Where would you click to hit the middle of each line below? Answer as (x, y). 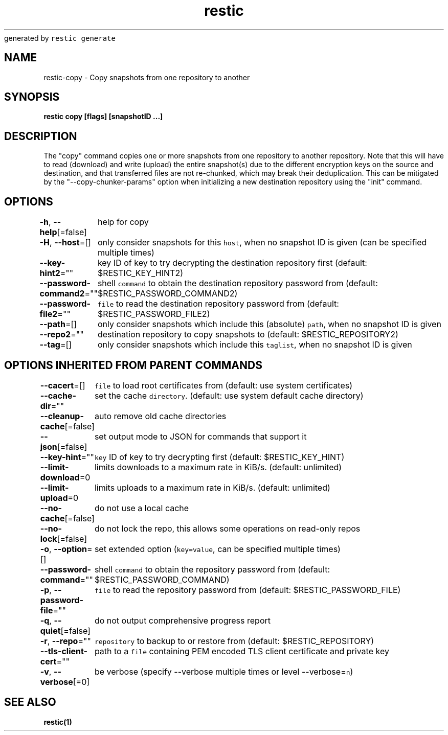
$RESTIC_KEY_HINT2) (140, 273)
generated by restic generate (60, 38)
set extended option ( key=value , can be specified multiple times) (217, 549)
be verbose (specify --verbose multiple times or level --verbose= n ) (224, 671)
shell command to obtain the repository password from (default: (212, 569)
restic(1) (58, 722)
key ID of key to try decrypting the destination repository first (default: (232, 263)
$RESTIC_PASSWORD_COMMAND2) (167, 294)
